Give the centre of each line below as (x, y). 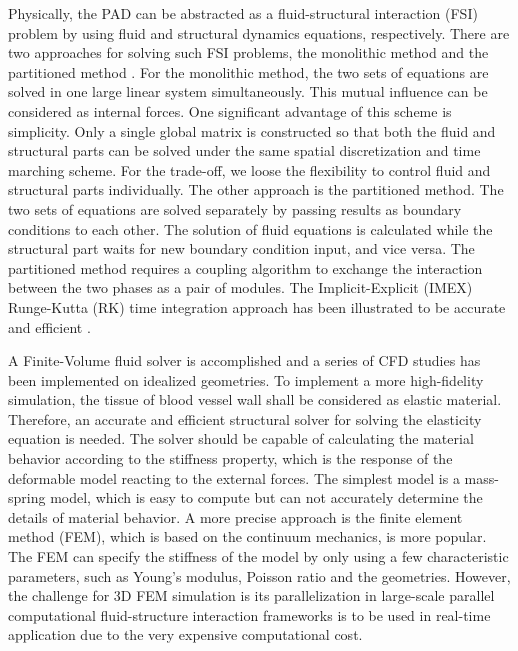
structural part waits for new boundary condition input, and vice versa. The (241, 248)
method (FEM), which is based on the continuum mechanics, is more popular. (247, 536)
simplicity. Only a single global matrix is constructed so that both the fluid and (252, 130)
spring (27, 497)
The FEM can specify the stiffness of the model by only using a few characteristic (258, 556)
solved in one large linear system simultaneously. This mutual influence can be (248, 91)
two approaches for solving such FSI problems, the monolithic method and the (248, 52)
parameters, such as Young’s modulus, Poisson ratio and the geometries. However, (259, 575)
